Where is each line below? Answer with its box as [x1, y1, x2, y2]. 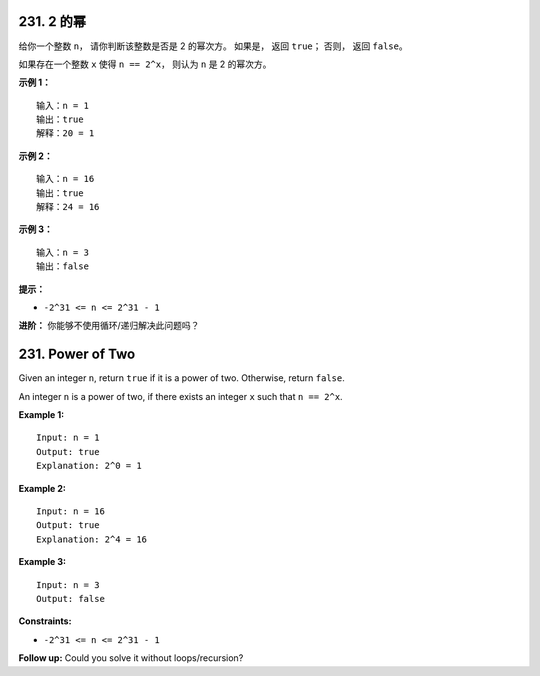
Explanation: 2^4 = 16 [36, 533, 148, 545]
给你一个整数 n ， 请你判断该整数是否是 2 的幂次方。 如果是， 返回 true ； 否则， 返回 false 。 [18, 40, 409, 52]
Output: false [36, 593, 105, 604]
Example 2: [18, 482, 67, 494]
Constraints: [18, 615, 72, 627]
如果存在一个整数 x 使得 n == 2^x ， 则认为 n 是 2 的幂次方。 [18, 58, 272, 70]
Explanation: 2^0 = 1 [36, 460, 142, 472]
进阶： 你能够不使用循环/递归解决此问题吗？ [18, 320, 200, 332]
